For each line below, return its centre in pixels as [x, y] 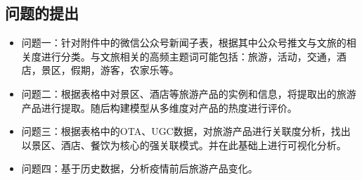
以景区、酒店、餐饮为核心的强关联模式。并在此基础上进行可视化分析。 [184, 144]
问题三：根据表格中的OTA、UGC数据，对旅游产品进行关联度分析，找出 [186, 131]
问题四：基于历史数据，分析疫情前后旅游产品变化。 [140, 168]
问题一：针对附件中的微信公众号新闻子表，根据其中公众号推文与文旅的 [184, 43]
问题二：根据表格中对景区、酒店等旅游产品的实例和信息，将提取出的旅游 [189, 93]
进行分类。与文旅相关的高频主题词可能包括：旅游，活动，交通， [189, 56]
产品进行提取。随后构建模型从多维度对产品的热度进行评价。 [159, 107]
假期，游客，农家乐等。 [125, 70]
